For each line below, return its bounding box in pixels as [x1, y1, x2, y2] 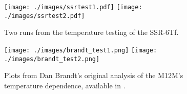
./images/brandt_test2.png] [4, 55, 100, 63]
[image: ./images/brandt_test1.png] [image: [4, 46, 157, 54]
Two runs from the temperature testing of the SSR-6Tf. [4, 27, 179, 37]
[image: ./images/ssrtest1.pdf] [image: [4, 4, 142, 11]
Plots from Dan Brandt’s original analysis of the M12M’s [4, 70, 183, 81]
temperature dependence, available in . [4, 80, 126, 90]
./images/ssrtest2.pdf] [4, 12, 85, 20]
